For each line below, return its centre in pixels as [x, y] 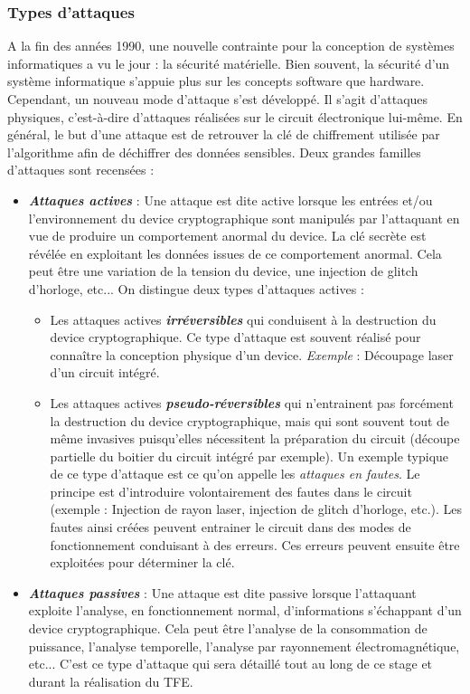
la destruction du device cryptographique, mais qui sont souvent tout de [250, 420]
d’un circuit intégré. [105, 372]
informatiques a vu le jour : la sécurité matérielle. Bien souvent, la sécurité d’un [229, 63]
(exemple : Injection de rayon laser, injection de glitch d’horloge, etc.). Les [256, 509]
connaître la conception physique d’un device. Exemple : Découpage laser [252, 354]
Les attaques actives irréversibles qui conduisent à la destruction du [243, 319]
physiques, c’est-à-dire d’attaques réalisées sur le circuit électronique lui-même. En [235, 116]
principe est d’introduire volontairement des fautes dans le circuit [231, 491]
